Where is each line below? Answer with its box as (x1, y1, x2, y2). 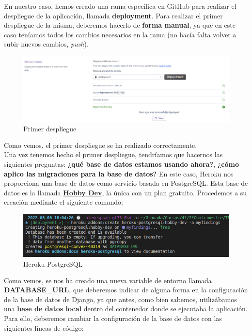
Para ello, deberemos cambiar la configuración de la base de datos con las (4, 313, 222, 323)
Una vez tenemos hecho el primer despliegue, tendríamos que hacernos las (4, 149, 223, 160)
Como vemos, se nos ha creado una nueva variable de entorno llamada (4, 275, 212, 285)
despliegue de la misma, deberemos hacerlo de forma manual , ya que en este (4, 20, 236, 30)
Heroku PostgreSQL (23, 258, 83, 269)
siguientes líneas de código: (4, 322, 84, 333)
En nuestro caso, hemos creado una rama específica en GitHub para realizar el (4, 1, 236, 11)
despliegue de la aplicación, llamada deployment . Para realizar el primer (4, 10, 223, 20)
